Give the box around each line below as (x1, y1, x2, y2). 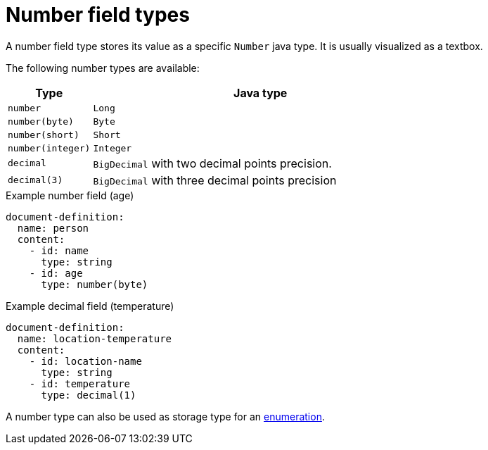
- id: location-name (29, 355, 142, 367)
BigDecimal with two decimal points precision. (93, 156, 332, 170)
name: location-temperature (17, 332, 172, 344)
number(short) (8, 129, 79, 140)
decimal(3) (8, 175, 63, 186)
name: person (17, 222, 89, 234)
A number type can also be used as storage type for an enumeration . (6, 410, 325, 423)
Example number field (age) (6, 189, 134, 201)
